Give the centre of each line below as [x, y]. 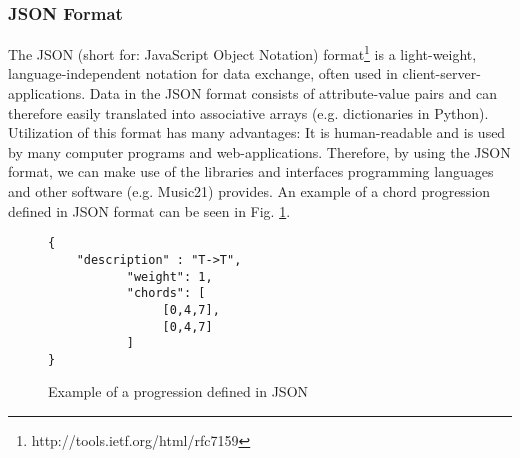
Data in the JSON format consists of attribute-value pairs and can [293, 93]
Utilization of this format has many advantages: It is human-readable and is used [257, 132]
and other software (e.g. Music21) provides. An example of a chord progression [249, 191]
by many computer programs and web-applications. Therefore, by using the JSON [259, 151]
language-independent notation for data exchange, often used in [203, 73]
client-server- [441, 73]
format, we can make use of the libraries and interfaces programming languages [251, 171]
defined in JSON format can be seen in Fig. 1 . [149, 210]
